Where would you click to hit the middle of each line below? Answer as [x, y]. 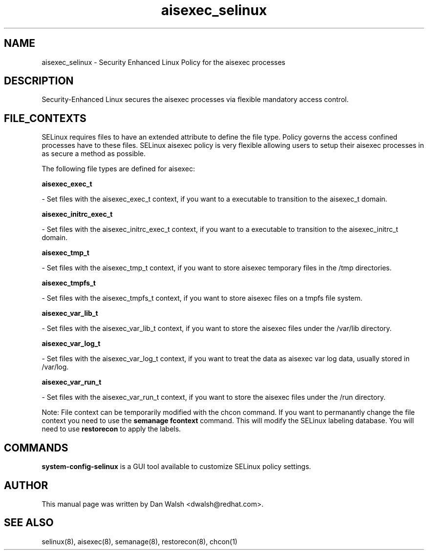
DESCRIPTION [39, 81]
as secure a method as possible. [94, 154]
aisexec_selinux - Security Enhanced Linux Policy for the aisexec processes [163, 62]
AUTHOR [26, 485]
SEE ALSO [29, 523]
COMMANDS [36, 448]
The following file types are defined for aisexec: [118, 169]
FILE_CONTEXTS [45, 118]
